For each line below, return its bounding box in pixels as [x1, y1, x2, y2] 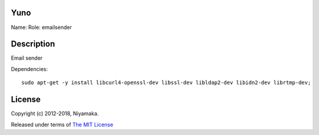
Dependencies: [11, 65, 48, 72]
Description [11, 39, 56, 49]
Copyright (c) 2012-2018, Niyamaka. [11, 110, 99, 117]
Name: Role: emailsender [11, 24, 72, 31]
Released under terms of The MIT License [11, 121, 113, 128]
